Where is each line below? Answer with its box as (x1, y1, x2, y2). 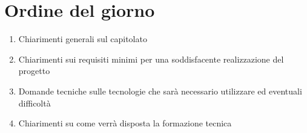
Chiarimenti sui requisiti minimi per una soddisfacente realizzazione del (18, 52, 284, 65)
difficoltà (18, 96, 51, 109)
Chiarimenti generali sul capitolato (18, 32, 147, 45)
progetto (18, 64, 50, 77)
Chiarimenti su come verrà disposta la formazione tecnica (18, 117, 232, 129)
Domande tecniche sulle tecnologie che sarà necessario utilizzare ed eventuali (18, 84, 302, 97)
